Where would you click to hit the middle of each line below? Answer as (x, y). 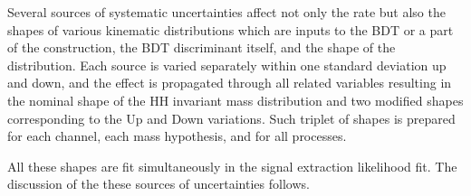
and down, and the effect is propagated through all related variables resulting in (230, 83)
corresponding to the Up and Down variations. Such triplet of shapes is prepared (231, 118)
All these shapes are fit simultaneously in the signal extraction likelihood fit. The (232, 166)
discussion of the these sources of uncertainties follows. (159, 184)
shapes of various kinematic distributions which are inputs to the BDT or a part (231, 29)
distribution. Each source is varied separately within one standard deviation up (227, 65)
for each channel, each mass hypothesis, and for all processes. (177, 136)
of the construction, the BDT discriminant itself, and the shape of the (202, 47)
